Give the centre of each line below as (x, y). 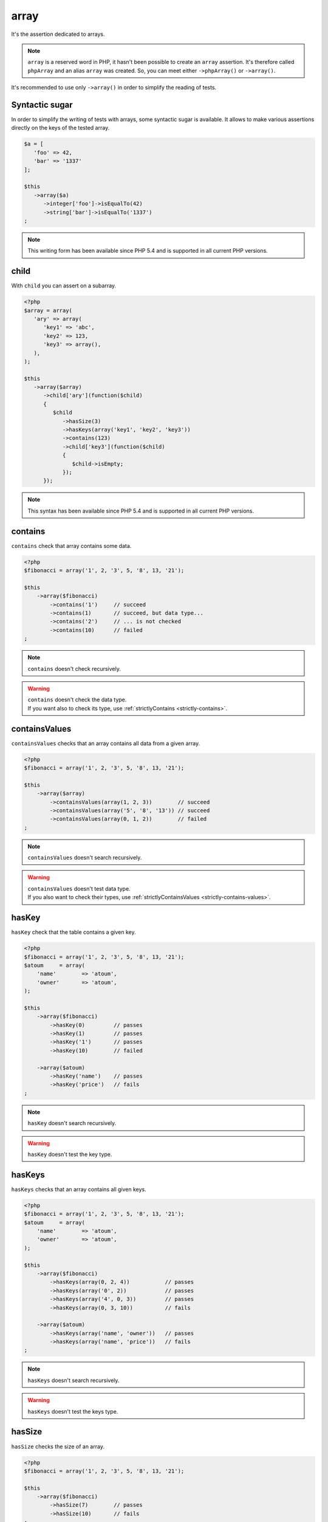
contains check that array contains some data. (71, 545)
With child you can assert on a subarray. (64, 286)
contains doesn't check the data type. (77, 700)
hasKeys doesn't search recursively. (73, 1380)
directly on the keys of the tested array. (60, 128)
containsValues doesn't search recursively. (85, 858)
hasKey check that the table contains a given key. (73, 932)
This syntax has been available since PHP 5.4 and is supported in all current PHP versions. (141, 511)
